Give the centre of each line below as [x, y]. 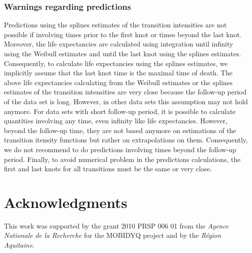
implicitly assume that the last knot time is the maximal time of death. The [118, 73]
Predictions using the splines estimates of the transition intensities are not [115, 25]
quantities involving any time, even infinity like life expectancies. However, [116, 121]
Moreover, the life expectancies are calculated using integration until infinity [119, 44]
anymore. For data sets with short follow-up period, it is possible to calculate [120, 111]
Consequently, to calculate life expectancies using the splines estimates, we [116, 63]
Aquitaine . [19, 245]
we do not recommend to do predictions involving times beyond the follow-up [120, 149]
